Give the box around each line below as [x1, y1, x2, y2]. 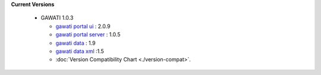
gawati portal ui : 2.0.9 [55, 23, 111, 30]
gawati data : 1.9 [55, 39, 96, 46]
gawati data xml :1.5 [55, 48, 104, 55]
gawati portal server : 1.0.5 [55, 31, 121, 38]
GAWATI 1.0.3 [40, 14, 74, 21]
